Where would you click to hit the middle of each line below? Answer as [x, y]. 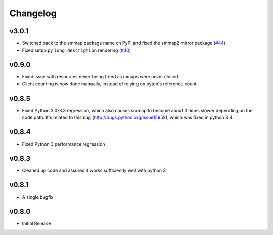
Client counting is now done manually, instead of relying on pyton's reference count [109, 84]
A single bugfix [38, 197]
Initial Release [36, 223]
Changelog [33, 13]
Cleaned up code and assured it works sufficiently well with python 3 [94, 170]
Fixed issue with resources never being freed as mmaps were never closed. [101, 77]
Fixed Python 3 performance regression [63, 144]
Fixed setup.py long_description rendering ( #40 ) [77, 50]
